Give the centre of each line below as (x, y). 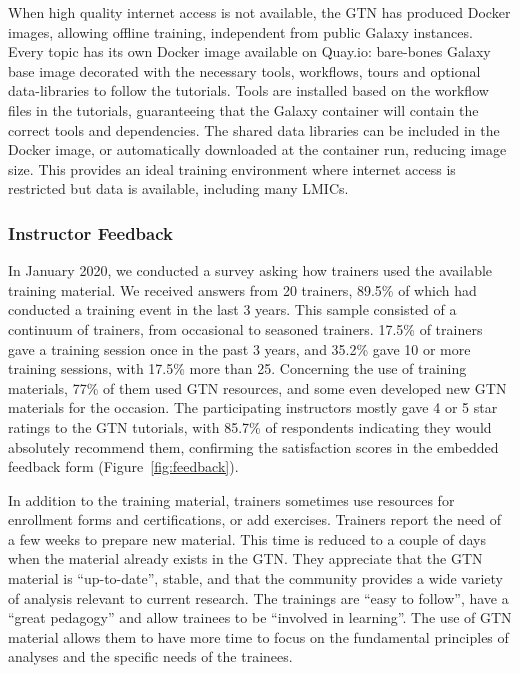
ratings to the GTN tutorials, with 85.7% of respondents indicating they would (250, 426)
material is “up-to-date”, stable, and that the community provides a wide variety (255, 578)
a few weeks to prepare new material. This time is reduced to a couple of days (247, 538)
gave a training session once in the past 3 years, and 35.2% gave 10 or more (239, 348)
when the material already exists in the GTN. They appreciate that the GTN (245, 558)
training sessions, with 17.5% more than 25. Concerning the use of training (237, 368)
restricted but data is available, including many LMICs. (178, 188)
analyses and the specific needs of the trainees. (150, 656)
